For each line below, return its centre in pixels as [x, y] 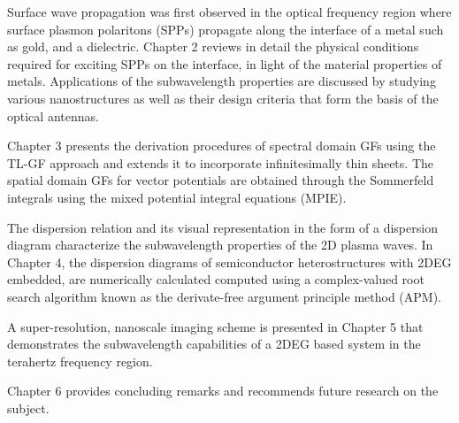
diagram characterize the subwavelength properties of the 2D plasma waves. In [220, 245]
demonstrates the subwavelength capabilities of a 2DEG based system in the [214, 344]
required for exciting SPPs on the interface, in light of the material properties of [225, 63]
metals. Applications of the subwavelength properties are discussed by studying [222, 81]
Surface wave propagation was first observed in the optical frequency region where [229, 12]
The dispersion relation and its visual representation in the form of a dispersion [222, 227]
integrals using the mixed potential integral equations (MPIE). [177, 197]
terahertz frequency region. [80, 361]
